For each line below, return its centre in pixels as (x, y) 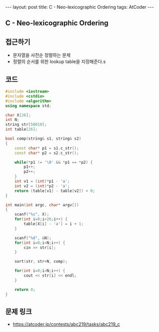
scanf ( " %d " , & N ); (33, 238)
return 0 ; (25, 289)
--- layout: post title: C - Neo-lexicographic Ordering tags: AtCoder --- (80, 7)
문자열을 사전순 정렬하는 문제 (42, 55)
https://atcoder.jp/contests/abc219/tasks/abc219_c (66, 324)
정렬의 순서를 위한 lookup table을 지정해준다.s (59, 62)
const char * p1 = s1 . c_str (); (47, 148)
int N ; (12, 120)
